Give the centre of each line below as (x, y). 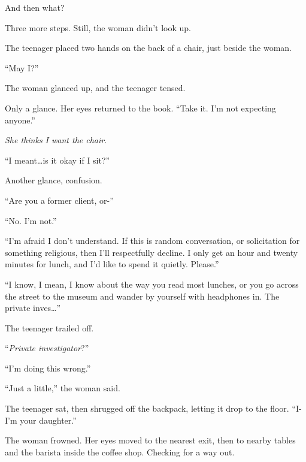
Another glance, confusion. (54, 180)
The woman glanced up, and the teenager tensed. (95, 88)
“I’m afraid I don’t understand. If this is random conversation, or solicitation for (152, 241)
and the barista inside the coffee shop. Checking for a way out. (120, 452)
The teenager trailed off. (49, 327)
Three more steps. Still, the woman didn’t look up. (98, 27)
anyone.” (20, 120)
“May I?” (22, 67)
